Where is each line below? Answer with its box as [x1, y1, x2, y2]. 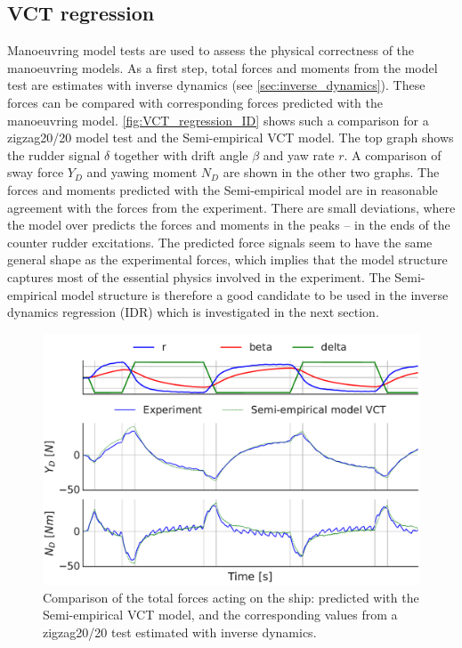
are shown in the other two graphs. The [223, 163, 440, 182]
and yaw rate [263, 145, 335, 164]
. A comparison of [344, 145, 442, 164]
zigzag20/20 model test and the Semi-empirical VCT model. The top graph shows [7, 128, 454, 147]
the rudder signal [7, 145, 101, 164]
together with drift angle [113, 145, 248, 164]
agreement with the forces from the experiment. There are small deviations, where [7, 198, 456, 216]
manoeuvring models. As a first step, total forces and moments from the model [7, 58, 438, 77]
